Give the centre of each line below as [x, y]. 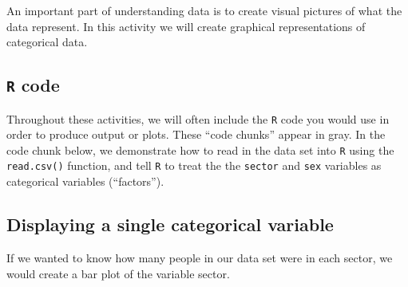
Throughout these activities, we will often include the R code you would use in [198, 118]
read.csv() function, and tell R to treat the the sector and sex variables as [194, 165]
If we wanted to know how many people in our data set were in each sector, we [200, 257]
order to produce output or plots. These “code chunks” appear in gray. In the [196, 134]
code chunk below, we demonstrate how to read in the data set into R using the [200, 149]
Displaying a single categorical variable [170, 224]
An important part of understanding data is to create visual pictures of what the [204, 10]
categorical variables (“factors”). [85, 181]
